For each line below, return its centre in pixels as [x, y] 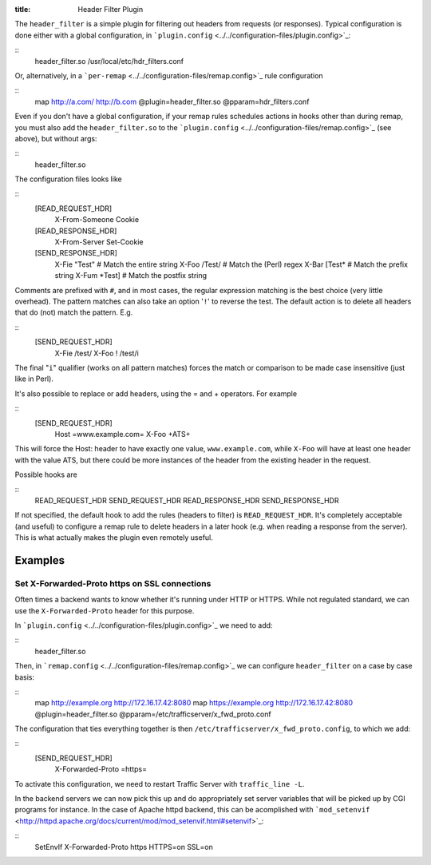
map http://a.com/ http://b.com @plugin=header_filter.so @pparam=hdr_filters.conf [172, 101]
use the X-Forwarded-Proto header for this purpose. [105, 610]
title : [23, 9]
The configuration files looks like [69, 179]
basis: [25, 677]
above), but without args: [56, 138]
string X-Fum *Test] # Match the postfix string [131, 276]
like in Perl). [34, 379]
